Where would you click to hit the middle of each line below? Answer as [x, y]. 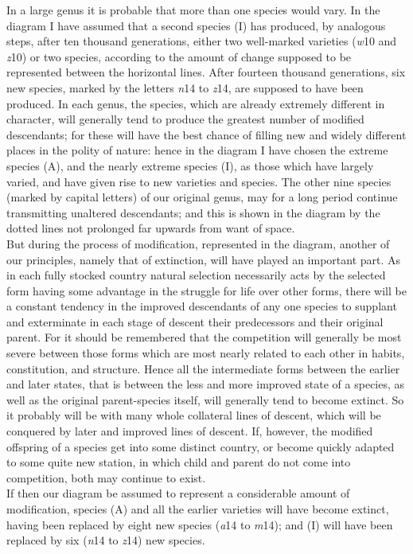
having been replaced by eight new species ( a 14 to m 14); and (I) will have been [200, 524]
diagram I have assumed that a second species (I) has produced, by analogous [196, 25]
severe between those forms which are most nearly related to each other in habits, [206, 353]
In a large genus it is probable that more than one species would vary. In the [193, 10]
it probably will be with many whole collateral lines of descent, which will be [194, 415]
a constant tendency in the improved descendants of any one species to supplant [202, 306]
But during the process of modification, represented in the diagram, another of [198, 243]
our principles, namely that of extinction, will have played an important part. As [204, 259]
